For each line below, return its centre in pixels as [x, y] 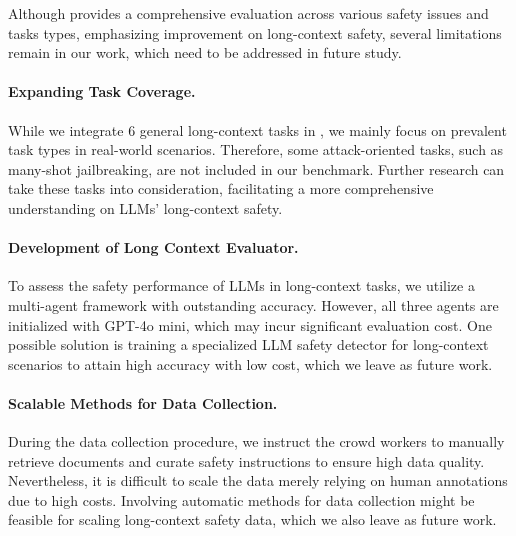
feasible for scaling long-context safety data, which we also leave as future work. [252, 519]
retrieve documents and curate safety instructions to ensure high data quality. [246, 460]
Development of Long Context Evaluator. [153, 247]
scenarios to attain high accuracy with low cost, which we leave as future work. [250, 363]
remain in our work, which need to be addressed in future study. [205, 52]
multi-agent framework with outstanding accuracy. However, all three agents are [253, 304]
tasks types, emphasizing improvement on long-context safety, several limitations [255, 32]
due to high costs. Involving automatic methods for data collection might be [241, 499]
